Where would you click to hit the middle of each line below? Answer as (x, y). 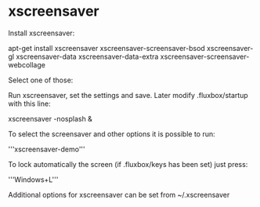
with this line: (29, 103)
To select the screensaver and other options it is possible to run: (112, 134)
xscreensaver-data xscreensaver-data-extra (87, 56)
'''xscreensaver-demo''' (47, 149)
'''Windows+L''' (33, 180)
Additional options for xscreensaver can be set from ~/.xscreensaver (119, 194)
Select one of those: (41, 80)
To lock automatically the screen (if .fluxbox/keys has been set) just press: (128, 164)
